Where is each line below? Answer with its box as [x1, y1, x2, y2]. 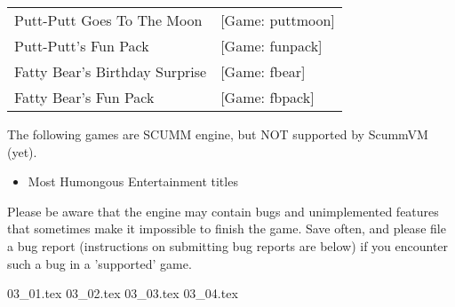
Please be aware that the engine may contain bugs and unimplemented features [7, 201, 439, 220]
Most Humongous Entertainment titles [28, 172, 238, 191]
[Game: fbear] [220, 61, 306, 82]
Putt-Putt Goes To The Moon [14, 10, 203, 30]
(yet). [7, 142, 37, 161]
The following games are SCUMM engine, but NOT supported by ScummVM [7, 125, 428, 143]
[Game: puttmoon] [220, 10, 335, 30]
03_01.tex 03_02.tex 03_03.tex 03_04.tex [7, 284, 238, 303]
